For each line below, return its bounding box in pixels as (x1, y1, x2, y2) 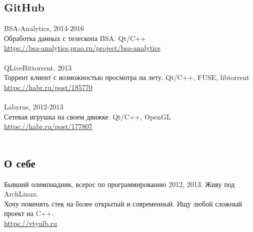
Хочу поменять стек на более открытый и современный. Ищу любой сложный (4, 198, 242, 208)
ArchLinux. (4, 188, 38, 199)
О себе (4, 155, 35, 170)
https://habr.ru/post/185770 (4, 81, 92, 92)
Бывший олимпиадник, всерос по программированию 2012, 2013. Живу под (4, 178, 235, 189)
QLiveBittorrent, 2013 (4, 62, 72, 72)
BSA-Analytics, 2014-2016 (4, 23, 84, 33)
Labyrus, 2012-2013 (4, 101, 63, 111)
